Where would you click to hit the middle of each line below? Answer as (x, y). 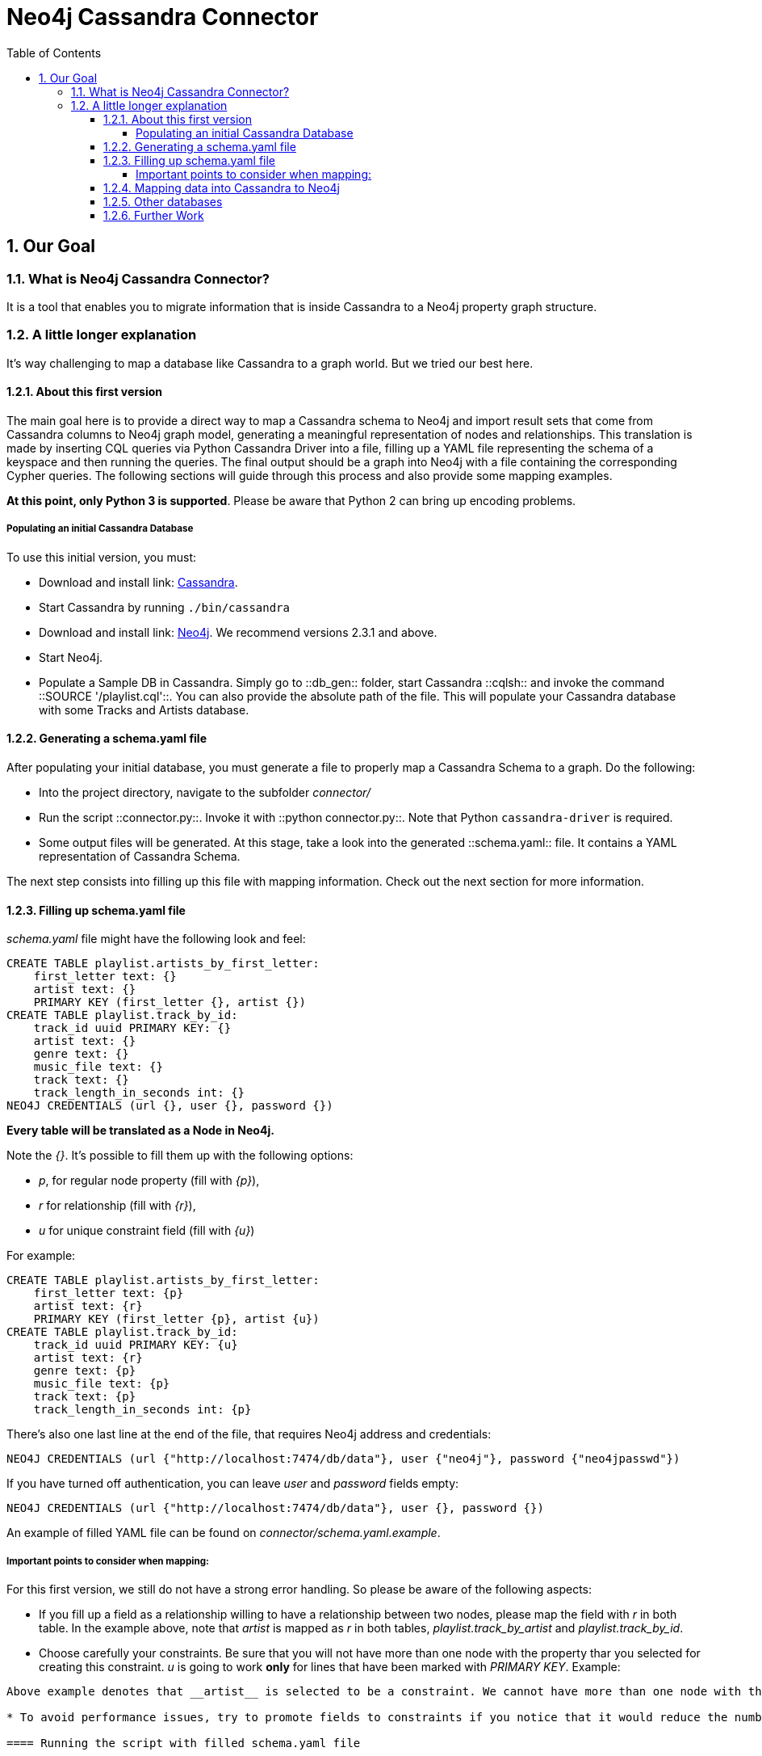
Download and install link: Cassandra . (138, 582)
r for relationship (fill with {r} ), (117, 1206)
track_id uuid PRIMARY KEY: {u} (136, 1345)
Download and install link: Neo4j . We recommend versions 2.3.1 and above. (238, 632)
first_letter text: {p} (109, 1293)
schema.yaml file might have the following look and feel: (156, 939)
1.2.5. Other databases (163, 201)
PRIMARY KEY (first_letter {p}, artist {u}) (176, 1319)
